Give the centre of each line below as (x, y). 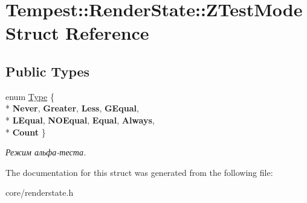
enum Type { (30, 96)
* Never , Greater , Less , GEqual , (72, 108)
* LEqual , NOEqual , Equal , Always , (80, 120)
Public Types (48, 71)
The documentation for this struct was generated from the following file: (139, 172)
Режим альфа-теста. (46, 152)
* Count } (26, 132)
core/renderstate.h (40, 192)
